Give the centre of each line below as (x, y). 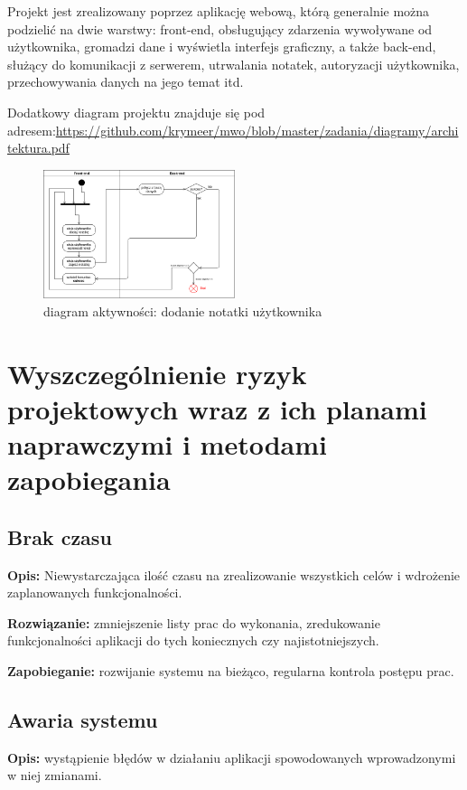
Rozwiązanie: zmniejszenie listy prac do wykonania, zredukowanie (194, 622)
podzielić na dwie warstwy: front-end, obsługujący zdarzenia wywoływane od (220, 28)
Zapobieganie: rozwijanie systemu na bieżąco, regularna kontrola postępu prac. (231, 670)
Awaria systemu (83, 719)
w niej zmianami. (55, 775)
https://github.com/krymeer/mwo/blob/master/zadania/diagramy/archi (257, 130)
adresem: (32, 130)
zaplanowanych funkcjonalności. (95, 592)
